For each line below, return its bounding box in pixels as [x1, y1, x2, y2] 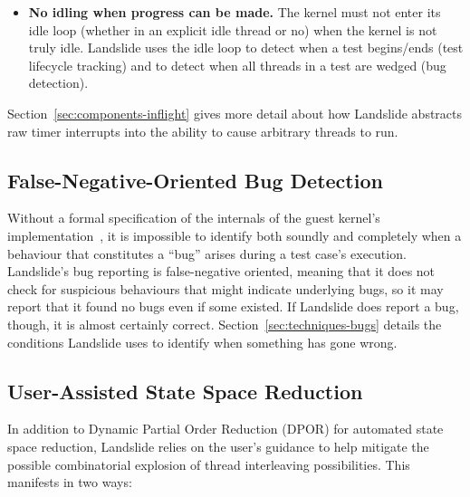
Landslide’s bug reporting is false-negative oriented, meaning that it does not [7, 262, 436, 281]
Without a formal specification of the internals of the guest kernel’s [7, 208, 380, 227]
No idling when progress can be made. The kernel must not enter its [28, 3, 441, 21]
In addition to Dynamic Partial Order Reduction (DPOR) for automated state [7, 419, 444, 438]
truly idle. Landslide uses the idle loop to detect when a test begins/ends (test [28, 38, 464, 57]
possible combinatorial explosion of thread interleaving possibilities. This [7, 454, 410, 473]
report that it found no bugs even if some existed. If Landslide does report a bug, [7, 297, 459, 316]
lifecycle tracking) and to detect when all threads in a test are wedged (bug [28, 55, 446, 74]
